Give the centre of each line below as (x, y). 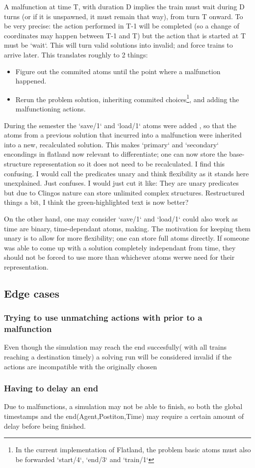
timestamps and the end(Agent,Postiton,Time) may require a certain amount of (124, 416)
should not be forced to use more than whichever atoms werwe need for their (119, 257)
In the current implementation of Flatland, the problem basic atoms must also (133, 450)
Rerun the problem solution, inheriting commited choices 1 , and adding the (127, 98)
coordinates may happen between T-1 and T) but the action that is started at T (125, 35)
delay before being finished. (45, 426)
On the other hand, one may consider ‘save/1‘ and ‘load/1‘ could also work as (121, 218)
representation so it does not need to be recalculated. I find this (129, 163)
